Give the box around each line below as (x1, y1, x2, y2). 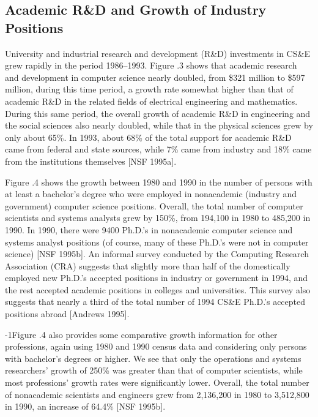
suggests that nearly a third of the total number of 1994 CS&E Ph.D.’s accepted (5, 295, 306, 308)
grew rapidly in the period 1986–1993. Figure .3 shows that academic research (5, 59, 297, 72)
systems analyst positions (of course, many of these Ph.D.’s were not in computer (5, 235, 309, 248)
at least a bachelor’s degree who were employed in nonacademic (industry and (5, 187, 297, 200)
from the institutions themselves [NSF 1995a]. (5, 154, 177, 167)
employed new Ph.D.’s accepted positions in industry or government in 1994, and (5, 271, 308, 284)
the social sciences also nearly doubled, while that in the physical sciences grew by (5, 119, 313, 132)
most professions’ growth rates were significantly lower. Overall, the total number (5, 376, 309, 389)
